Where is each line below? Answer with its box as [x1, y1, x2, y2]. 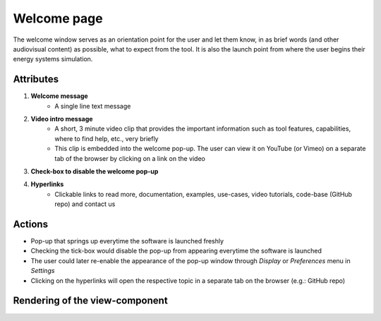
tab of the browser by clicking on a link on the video [54, 154, 206, 162]
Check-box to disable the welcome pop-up [30, 166, 159, 176]
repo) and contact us [54, 200, 116, 208]
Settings [30, 267, 55, 275]
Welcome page [13, 11, 103, 26]
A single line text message [54, 102, 131, 110]
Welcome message [30, 92, 88, 100]
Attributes [13, 73, 59, 85]
